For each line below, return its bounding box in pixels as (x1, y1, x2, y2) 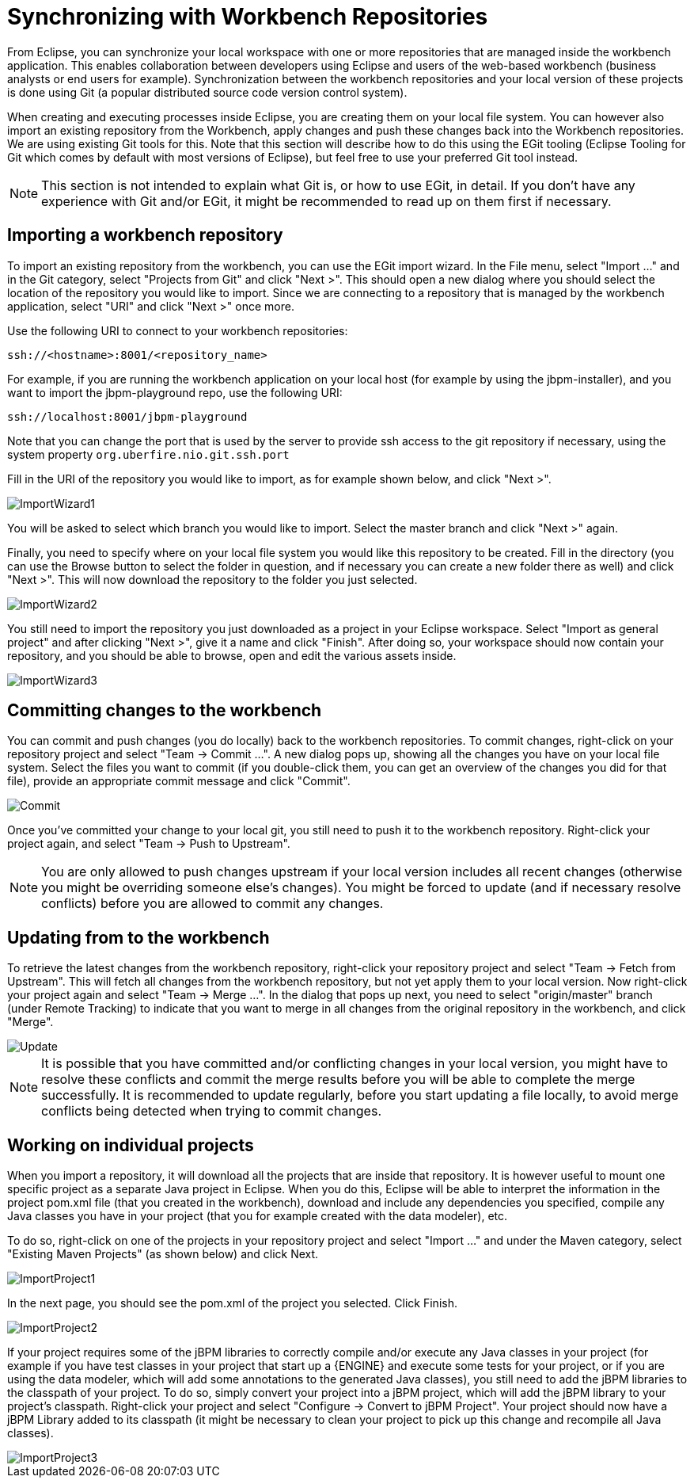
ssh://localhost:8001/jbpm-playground (7, 410, 248, 423)
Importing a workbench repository (7, 225, 283, 246)
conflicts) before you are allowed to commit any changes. (41, 895, 384, 912)
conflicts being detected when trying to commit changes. (41, 1103, 381, 1120)
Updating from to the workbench (7, 927, 270, 948)
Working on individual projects (7, 1135, 254, 1155)
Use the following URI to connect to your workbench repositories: (7, 323, 348, 338)
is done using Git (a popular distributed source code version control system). (7, 85, 408, 99)
